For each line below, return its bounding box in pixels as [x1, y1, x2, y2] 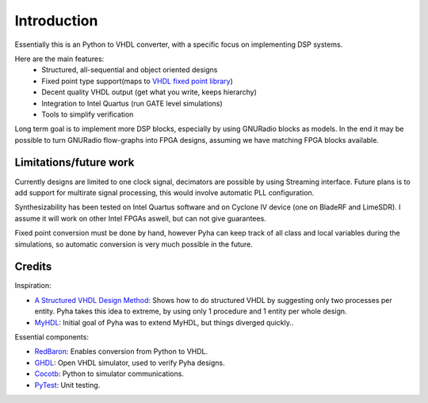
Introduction [14, 12, 98, 29]
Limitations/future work [14, 155, 135, 170]
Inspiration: [14, 281, 52, 290]
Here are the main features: [14, 54, 105, 63]
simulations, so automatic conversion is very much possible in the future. [14, 239, 254, 249]
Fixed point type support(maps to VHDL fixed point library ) [41, 76, 234, 86]
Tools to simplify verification [41, 109, 134, 119]
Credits [14, 260, 52, 274]
